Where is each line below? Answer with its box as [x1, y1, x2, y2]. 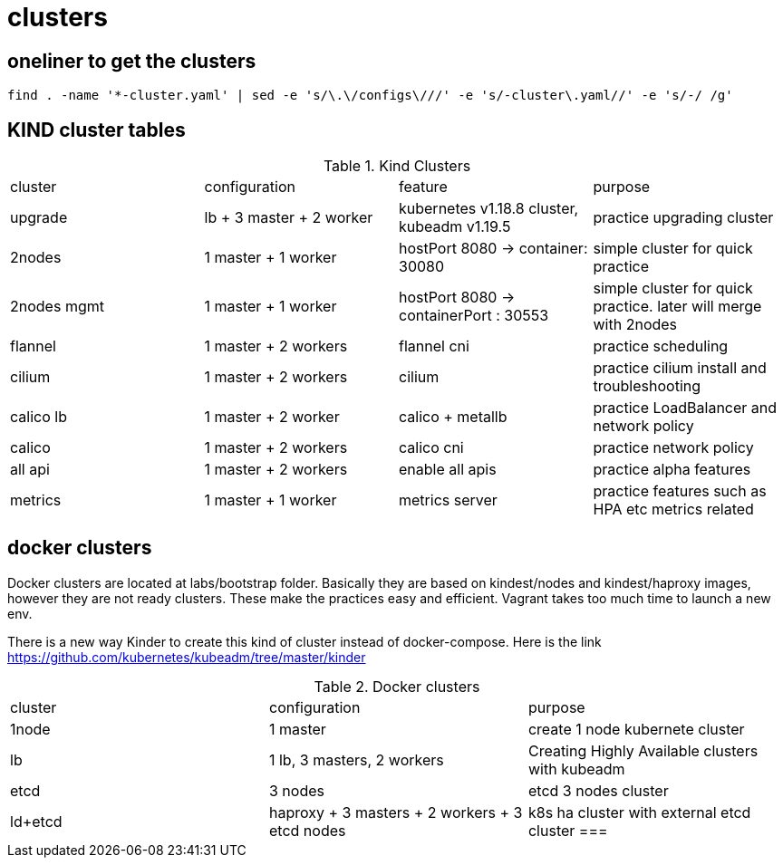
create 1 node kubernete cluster [527, 719, 745, 738]
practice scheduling [593, 337, 729, 356]
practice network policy [593, 438, 754, 457]
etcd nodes [268, 821, 346, 840]
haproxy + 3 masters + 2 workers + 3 [268, 803, 523, 822]
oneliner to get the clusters [7, 49, 256, 72]
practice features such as [593, 482, 767, 501]
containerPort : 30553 [399, 306, 549, 325]
